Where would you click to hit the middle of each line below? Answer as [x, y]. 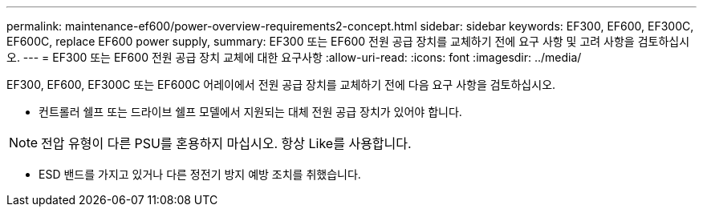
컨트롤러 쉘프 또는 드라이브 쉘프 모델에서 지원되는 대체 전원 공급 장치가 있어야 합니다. [250, 112]
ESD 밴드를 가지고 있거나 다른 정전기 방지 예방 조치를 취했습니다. [200, 174]
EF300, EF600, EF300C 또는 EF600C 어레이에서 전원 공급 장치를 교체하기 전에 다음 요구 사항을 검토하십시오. [281, 84]
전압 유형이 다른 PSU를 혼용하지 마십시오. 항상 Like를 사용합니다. [226, 143]
